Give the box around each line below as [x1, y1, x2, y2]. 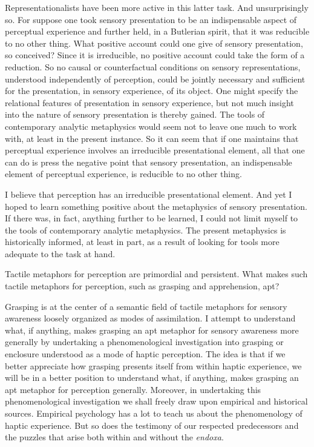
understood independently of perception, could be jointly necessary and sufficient [5, 72, 306, 85]
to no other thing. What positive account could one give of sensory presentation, [5, 36, 303, 49]
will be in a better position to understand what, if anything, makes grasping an [5, 371, 299, 384]
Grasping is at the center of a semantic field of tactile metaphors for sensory [5, 300, 287, 312]
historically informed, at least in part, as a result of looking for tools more [5, 235, 280, 248]
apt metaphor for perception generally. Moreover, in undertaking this [5, 383, 261, 395]
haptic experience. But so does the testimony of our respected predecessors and [5, 418, 299, 431]
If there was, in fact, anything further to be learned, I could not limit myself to [5, 212, 298, 224]
